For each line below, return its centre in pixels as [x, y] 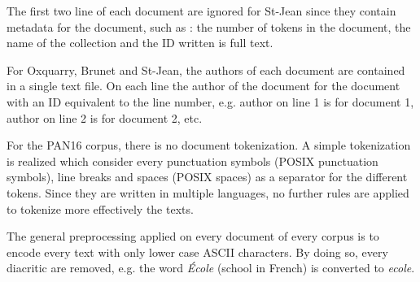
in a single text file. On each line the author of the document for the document [203, 86]
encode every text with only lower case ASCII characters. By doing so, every [197, 252]
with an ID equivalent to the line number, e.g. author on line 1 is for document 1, [210, 101]
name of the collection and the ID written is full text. [140, 43]
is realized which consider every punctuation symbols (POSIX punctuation [192, 161]
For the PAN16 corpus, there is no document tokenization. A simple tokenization [209, 145]
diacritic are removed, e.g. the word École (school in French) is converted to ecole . [211, 268]
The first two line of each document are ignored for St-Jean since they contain [201, 11]
